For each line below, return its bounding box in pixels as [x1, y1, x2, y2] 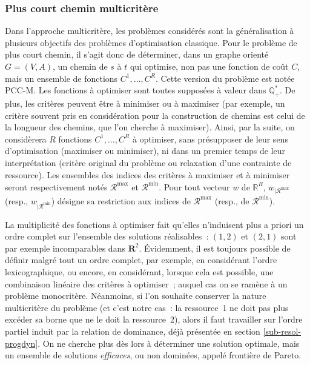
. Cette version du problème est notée [155, 72, 295, 84]
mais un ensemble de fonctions [5, 72, 118, 84]
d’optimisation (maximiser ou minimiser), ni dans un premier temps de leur [5, 144, 285, 157]
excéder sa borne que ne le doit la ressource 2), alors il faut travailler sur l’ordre [5, 313, 303, 326]
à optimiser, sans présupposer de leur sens [132, 132, 288, 145]
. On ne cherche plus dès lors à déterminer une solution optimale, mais [38, 337, 300, 349]
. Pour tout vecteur [159, 180, 230, 193]
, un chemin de [53, 60, 108, 72]
